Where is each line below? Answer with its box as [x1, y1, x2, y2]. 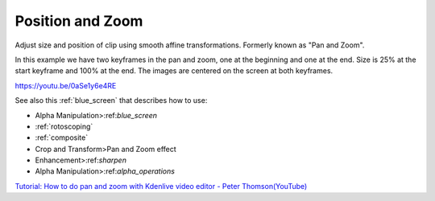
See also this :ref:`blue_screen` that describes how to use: [14, 96, 208, 105]
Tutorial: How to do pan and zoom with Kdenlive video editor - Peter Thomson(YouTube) [14, 181, 308, 191]
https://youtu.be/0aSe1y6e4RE [14, 80, 117, 90]
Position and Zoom [14, 12, 143, 30]
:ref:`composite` [35, 133, 89, 142]
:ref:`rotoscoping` [35, 121, 93, 131]
